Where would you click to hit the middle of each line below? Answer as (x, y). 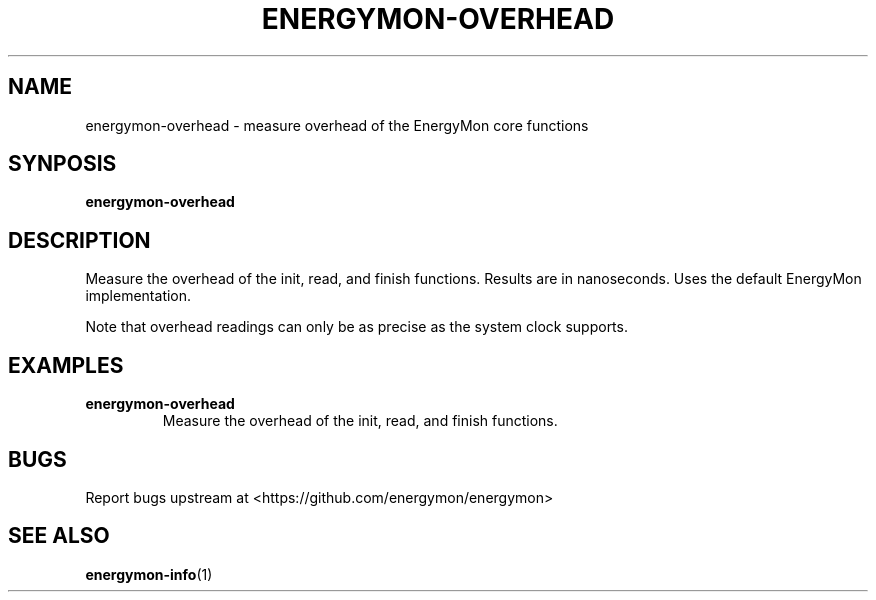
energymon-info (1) (149, 574)
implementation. (138, 296)
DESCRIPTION (79, 240)
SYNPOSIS (62, 164)
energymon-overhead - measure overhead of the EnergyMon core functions (337, 125)
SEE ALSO (59, 536)
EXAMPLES (66, 365)
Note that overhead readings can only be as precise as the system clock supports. (356, 327)
